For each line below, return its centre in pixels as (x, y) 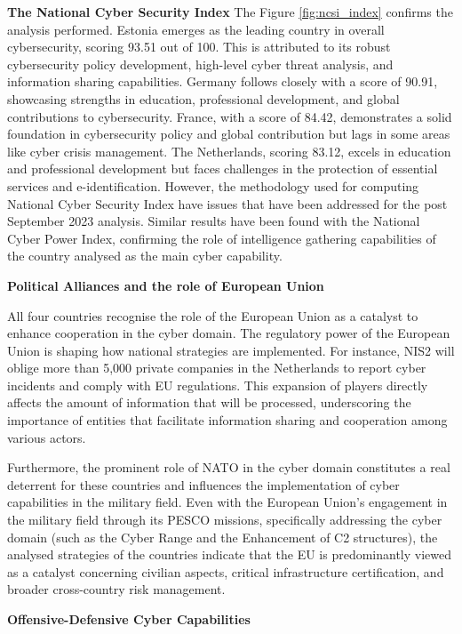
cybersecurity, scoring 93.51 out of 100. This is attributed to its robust (199, 47)
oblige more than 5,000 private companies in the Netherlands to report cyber (217, 368)
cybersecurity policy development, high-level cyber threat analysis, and (200, 64)
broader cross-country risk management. (116, 589)
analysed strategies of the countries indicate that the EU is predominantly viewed (230, 554)
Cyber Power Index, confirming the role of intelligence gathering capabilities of (222, 238)
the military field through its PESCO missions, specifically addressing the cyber (225, 520)
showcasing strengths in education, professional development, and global (203, 98)
